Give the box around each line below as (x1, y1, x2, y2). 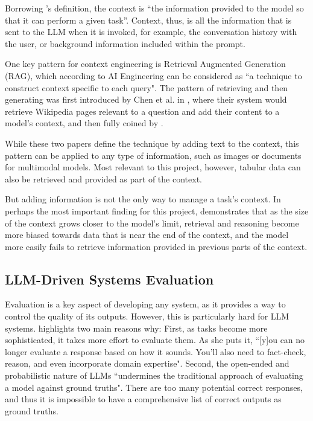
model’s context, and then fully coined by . (5, 117, 163, 129)
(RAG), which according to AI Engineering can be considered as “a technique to (5, 69, 302, 82)
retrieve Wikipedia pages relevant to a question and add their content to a (5, 104, 280, 117)
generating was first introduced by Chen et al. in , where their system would (5, 93, 287, 106)
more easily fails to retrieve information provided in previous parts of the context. (5, 240, 308, 252)
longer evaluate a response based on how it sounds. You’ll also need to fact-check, (5, 345, 306, 358)
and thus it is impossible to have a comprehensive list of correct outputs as (5, 393, 282, 405)
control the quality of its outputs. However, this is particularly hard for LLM (5, 310, 289, 323)
